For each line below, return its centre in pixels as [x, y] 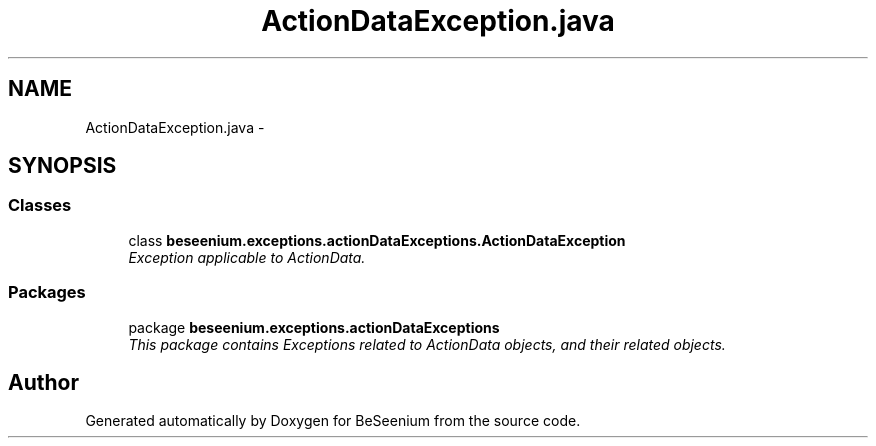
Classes [40, 205]
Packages [47, 292]
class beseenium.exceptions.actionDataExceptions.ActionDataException [377, 240]
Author [43, 382]
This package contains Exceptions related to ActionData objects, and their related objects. [427, 344]
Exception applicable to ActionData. [247, 257]
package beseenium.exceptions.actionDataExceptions [314, 327]
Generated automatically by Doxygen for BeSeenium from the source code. [333, 421]
